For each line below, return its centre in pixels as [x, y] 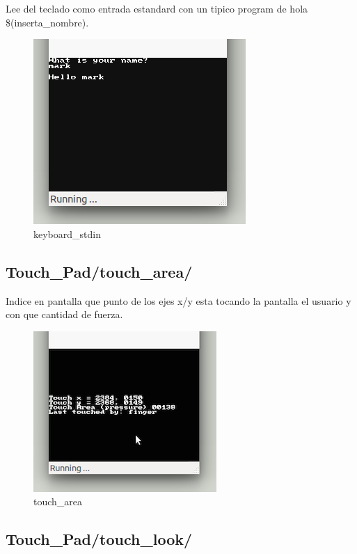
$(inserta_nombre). [47, 22]
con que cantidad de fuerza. [64, 314]
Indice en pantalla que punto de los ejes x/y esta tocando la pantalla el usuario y [178, 300]
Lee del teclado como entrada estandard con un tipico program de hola [157, 8]
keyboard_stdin [67, 234]
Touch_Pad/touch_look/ [99, 539]
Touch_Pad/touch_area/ [99, 271]
